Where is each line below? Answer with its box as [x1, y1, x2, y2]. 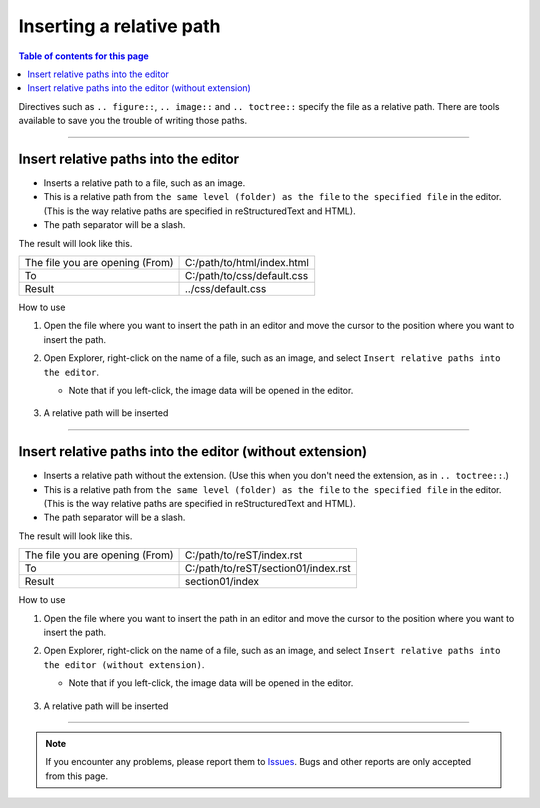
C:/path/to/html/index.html [184, 255, 310, 269]
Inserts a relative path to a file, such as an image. [43, 177, 246, 189]
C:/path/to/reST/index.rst [184, 548, 303, 562]
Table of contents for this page [18, 50, 149, 62]
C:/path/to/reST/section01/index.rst [184, 561, 351, 575]
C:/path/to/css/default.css [184, 268, 309, 282]
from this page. [45, 770, 109, 782]
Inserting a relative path [18, 15, 221, 37]
